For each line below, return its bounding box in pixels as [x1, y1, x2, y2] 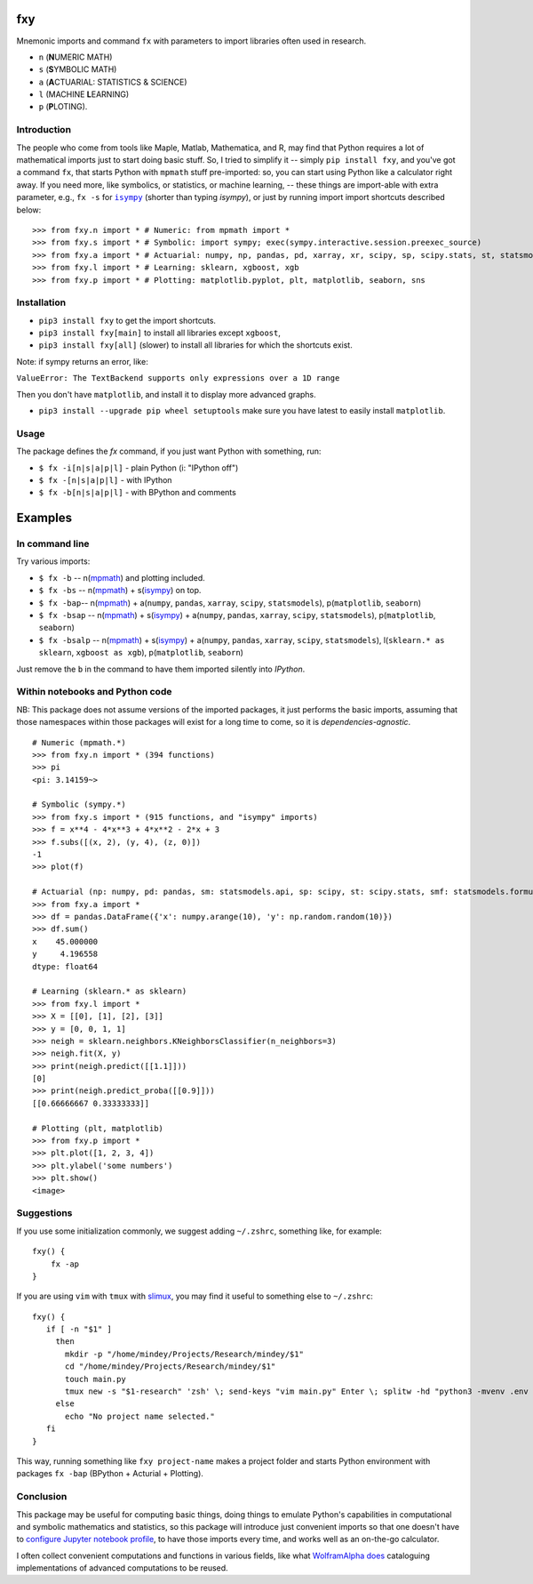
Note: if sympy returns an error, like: [16, 356, 148, 366]
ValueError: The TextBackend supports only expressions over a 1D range [16, 374, 340, 383]
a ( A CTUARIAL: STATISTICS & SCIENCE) [38, 76, 187, 87]
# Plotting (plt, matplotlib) [32, 1123, 164, 1133]
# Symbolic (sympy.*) [32, 800, 126, 809]
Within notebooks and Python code [16, 686, 172, 698]
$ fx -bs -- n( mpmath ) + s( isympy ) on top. [38, 585, 202, 596]
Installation [16, 296, 67, 309]
